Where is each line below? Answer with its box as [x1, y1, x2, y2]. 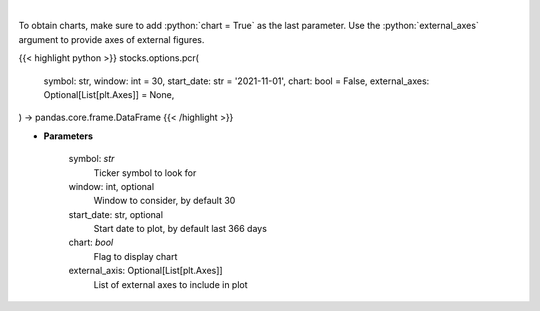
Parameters [43, 130, 94, 142]
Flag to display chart [93, 250, 178, 262]
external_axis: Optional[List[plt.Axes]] [68, 265, 224, 277]
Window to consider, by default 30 [93, 195, 236, 207]
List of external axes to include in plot [93, 278, 249, 290]
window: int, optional [68, 180, 155, 192]
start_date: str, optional [68, 208, 164, 220]
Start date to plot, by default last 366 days [93, 223, 267, 235]
